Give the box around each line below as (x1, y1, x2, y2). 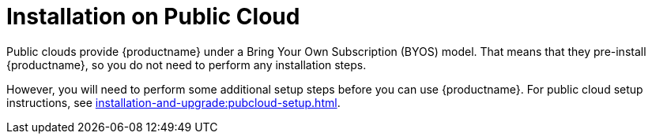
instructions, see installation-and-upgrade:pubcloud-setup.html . (6, 95, 341, 109)
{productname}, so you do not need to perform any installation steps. (6, 57, 367, 72)
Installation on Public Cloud (6, 3, 300, 30)
